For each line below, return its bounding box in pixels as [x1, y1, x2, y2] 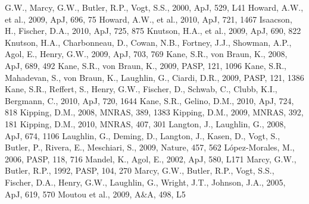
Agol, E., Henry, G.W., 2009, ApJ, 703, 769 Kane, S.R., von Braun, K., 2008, [5, 48, 288, 60]
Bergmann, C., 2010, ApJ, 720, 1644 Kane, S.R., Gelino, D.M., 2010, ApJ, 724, [5, 94, 294, 106]
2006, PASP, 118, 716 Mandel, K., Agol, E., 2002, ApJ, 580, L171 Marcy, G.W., [5, 152, 296, 165]
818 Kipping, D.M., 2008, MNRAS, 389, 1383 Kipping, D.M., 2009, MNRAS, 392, [5, 106, 304, 118]
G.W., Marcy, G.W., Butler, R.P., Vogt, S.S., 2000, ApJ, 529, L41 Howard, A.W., [5, 1, 304, 13]
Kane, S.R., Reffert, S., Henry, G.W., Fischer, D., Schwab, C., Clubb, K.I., [5, 83, 277, 95]
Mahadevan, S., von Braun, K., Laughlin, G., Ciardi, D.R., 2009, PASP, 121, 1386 [5, 71, 304, 83]
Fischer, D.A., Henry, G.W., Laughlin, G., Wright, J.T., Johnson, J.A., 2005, [5, 175, 286, 188]
